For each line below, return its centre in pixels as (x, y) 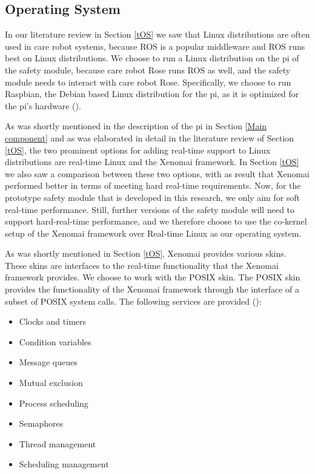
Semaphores (41, 423)
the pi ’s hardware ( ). (43, 105)
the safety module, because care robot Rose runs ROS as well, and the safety (148, 69)
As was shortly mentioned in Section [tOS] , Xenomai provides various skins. (146, 253)
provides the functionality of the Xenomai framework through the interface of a (152, 289)
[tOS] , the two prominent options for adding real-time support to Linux (138, 150)
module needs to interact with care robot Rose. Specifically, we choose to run (148, 82)
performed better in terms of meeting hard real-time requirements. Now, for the (153, 185)
